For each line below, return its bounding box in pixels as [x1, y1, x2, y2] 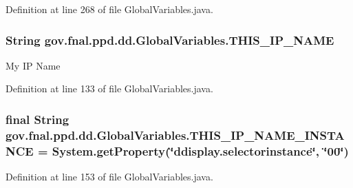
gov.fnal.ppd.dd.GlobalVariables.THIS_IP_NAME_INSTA [6, 126, 345, 143]
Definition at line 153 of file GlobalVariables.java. [6, 169, 213, 184]
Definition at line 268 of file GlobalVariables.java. [6, 2, 213, 16]
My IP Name [6, 58, 61, 72]
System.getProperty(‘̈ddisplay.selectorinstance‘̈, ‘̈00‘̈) [52, 142, 349, 159]
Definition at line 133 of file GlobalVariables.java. [6, 81, 213, 96]
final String [6, 110, 69, 127]
